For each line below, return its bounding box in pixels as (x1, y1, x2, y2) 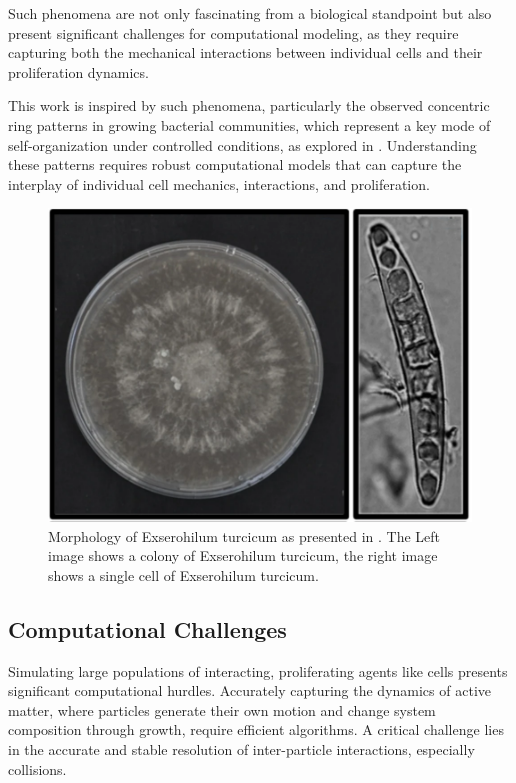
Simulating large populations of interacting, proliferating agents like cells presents (8, 660, 508, 681)
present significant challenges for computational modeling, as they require (8, 22, 459, 43)
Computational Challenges (8, 613, 287, 644)
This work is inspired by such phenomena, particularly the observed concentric (8, 95, 490, 116)
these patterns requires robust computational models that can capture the (8, 154, 462, 175)
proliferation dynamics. (8, 61, 149, 82)
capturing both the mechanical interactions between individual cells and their (8, 42, 483, 63)
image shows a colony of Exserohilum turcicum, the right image (48, 545, 438, 566)
